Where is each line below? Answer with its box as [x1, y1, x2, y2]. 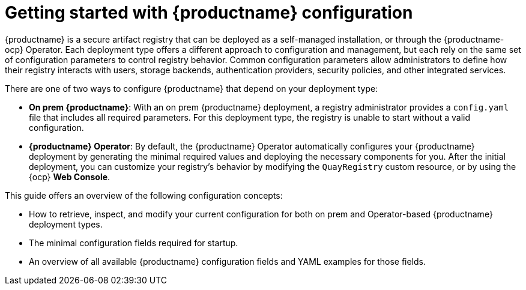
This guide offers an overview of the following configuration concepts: [5, 190, 283, 201]
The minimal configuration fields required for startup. [29, 237, 238, 248]
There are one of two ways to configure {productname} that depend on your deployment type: [5, 83, 378, 94]
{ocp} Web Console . [29, 171, 110, 182]
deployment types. [29, 219, 103, 229]
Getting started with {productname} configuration [5, 2, 413, 23]
